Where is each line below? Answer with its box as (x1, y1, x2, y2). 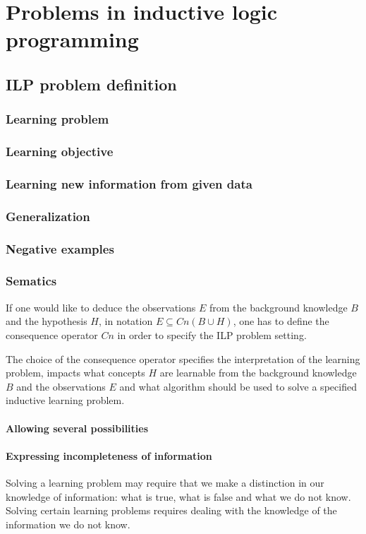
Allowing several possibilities (6, 420, 149, 435)
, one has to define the (233, 314, 329, 328)
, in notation (98, 314, 153, 328)
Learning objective (6, 143, 114, 160)
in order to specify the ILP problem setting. (117, 327, 307, 342)
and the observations (16, 379, 106, 393)
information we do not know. (6, 516, 130, 531)
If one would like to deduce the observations (6, 299, 196, 314)
